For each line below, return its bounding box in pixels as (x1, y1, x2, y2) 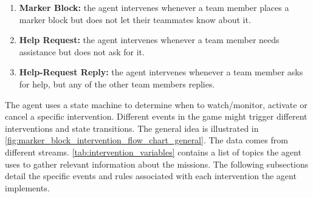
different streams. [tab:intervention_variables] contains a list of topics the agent (5, 145, 301, 158)
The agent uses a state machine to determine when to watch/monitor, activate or (5, 98, 308, 111)
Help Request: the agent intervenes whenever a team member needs (19, 33, 280, 46)
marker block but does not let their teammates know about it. (19, 13, 251, 26)
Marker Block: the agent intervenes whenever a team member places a (19, 1, 289, 13)
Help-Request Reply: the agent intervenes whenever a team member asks (19, 66, 303, 78)
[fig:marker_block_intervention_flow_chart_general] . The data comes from (5, 134, 288, 146)
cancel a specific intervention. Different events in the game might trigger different (5, 110, 308, 123)
